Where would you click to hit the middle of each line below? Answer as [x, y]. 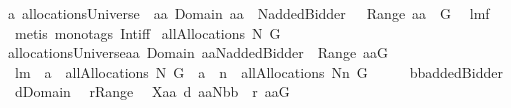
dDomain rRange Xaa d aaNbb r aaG [152, 91]
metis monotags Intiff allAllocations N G [147, 32]
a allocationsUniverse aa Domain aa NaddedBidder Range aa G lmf [249, 13]
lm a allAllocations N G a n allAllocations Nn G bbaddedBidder [258, 71]
